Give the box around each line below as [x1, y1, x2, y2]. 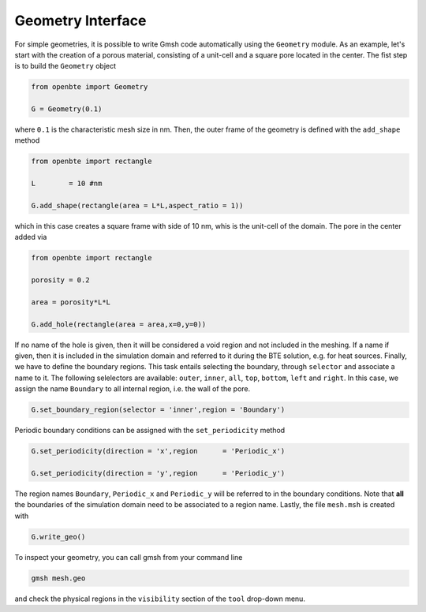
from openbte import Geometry [31, 83, 148, 91]
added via [14, 233, 47, 242]
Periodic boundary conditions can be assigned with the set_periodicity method [14, 426, 286, 435]
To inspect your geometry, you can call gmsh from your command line [14, 552, 243, 562]
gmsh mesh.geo [31, 573, 86, 583]
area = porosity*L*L [31, 297, 110, 307]
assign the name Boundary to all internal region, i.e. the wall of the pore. [14, 384, 251, 394]
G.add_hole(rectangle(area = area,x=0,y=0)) [31, 319, 207, 329]
